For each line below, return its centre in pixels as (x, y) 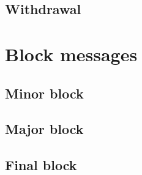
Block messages (71, 54)
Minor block (44, 93)
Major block (44, 129)
